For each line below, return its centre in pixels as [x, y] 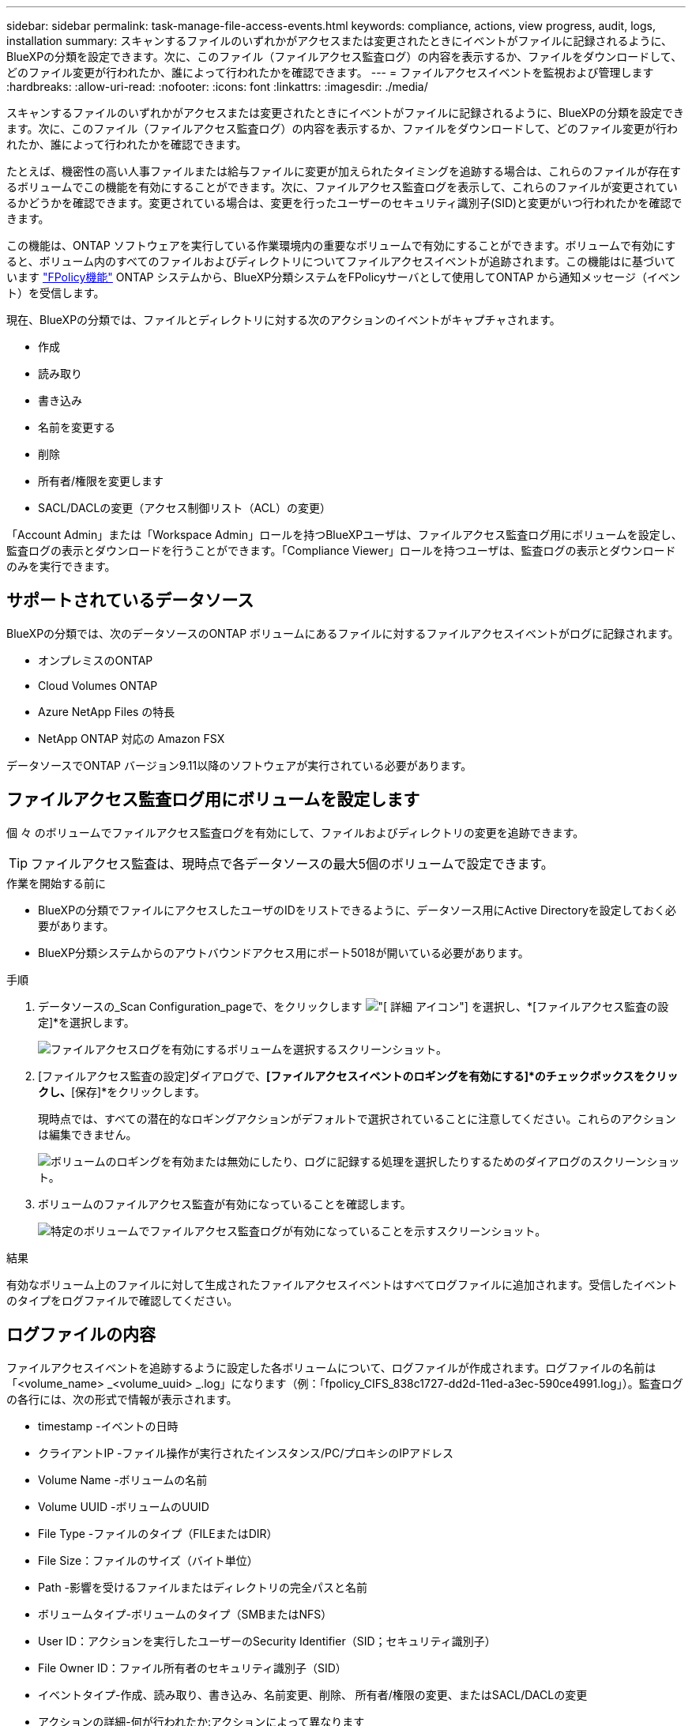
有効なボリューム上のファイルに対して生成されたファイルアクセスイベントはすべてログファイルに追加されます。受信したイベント [342, 1284]
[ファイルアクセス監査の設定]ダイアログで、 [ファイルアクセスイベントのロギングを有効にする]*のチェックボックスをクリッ [358, 1076]
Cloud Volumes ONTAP [98, 685]
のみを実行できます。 [61, 566]
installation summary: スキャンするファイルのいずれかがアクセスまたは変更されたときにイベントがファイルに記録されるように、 [340, 41]
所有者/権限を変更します [101, 481]
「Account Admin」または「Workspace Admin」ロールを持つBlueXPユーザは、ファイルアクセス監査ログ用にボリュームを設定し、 [344, 535]
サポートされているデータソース [130, 601]
